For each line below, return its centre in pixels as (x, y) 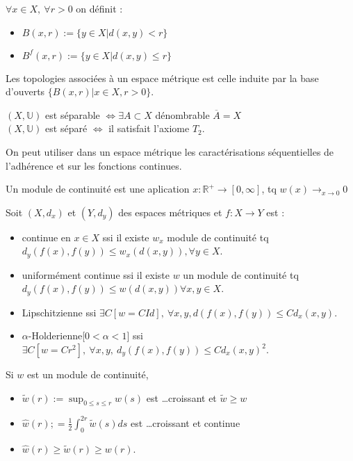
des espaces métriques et (170, 212)
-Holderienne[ (57, 335)
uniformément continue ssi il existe (96, 274)
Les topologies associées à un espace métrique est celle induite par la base (162, 78)
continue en (46, 237)
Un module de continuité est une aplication (98, 189)
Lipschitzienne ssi (59, 312)
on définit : (99, 8)
